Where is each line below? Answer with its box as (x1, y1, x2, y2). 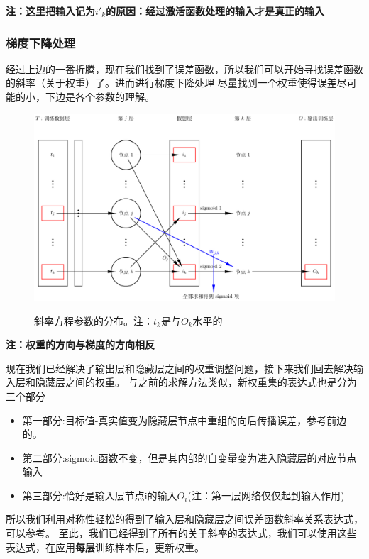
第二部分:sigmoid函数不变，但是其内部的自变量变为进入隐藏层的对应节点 (22, 450, 357, 465)
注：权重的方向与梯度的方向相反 (6, 337, 155, 352)
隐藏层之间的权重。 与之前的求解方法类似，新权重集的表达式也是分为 (35, 375, 357, 389)
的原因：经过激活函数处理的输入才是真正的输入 (106, 4, 325, 18)
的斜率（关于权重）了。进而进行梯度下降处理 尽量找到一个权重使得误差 (6, 75, 337, 90)
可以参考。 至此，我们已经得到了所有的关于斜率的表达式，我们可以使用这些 (6, 526, 357, 541)
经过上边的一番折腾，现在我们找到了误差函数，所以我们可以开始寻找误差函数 (6, 61, 363, 76)
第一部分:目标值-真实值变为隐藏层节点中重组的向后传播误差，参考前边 (22, 412, 347, 427)
